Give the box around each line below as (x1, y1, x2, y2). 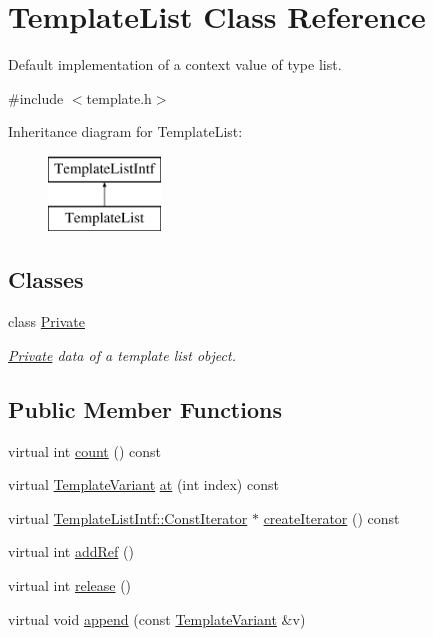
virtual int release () (8, 575, 132, 596)
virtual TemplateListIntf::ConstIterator (8, 507, 248, 528)
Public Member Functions (8, 393, 282, 424)
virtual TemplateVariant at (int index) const (8, 474, 279, 495)
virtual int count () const (8, 440, 161, 461)
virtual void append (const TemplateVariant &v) (8, 608, 306, 629)
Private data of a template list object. (8, 344, 236, 365)
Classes (8, 264, 84, 295)
